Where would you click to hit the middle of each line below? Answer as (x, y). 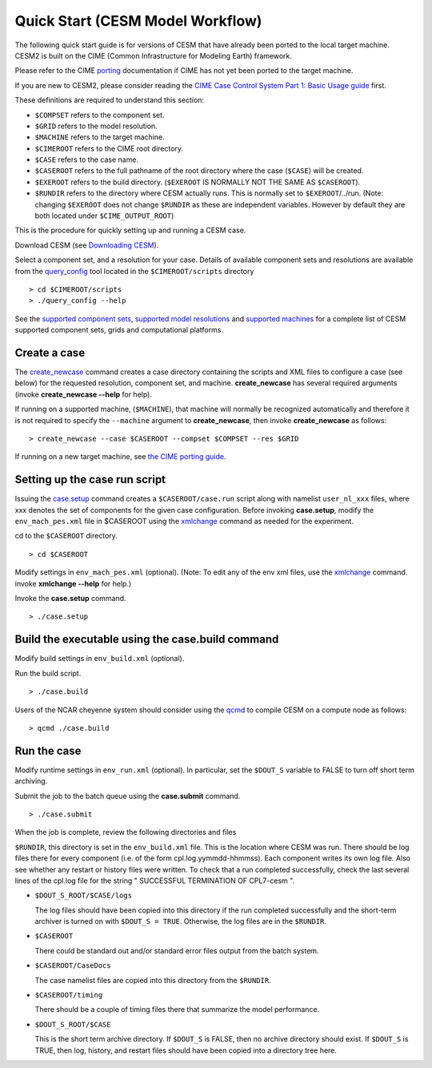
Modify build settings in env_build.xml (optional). (100, 659)
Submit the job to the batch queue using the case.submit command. (128, 796)
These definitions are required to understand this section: (109, 100)
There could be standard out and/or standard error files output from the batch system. (177, 950)
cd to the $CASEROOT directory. (66, 536)
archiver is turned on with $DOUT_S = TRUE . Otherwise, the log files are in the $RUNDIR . (181, 921)
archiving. (31, 781)
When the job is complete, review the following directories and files (126, 832)
